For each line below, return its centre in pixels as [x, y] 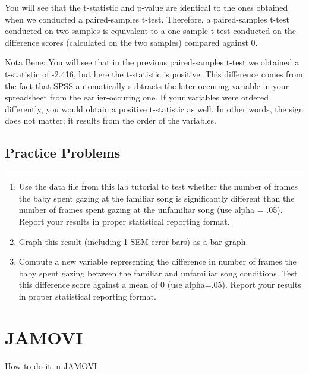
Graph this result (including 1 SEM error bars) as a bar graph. [133, 241]
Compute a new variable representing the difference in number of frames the [157, 261]
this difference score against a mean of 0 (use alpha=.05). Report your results [160, 285]
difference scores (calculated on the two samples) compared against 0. [131, 42]
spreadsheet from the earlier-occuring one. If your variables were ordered [137, 97]
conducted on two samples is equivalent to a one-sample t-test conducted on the [150, 31]
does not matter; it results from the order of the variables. [111, 120]
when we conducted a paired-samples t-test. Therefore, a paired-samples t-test [147, 19]
